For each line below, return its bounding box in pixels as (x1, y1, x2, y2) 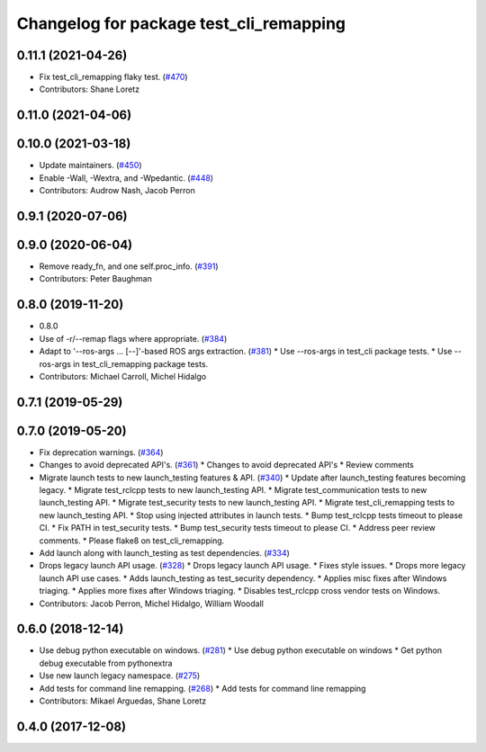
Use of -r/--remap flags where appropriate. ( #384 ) (39, 333, 228, 344)
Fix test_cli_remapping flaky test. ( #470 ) (39, 72, 188, 83)
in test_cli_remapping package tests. (73, 358, 209, 369)
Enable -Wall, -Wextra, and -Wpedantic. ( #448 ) (39, 172, 214, 184)
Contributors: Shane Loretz (39, 84, 139, 94)
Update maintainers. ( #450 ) (39, 160, 142, 171)
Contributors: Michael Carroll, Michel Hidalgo (39, 371, 207, 381)
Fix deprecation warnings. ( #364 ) (39, 446, 164, 458)
